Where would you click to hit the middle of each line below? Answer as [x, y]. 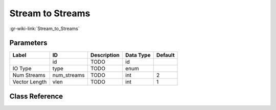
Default [165, 55]
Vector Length [30, 82]
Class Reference [36, 96]
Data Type [138, 55]
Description [105, 55]
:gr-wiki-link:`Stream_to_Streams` [44, 29]
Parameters [28, 43]
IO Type [22, 69]
